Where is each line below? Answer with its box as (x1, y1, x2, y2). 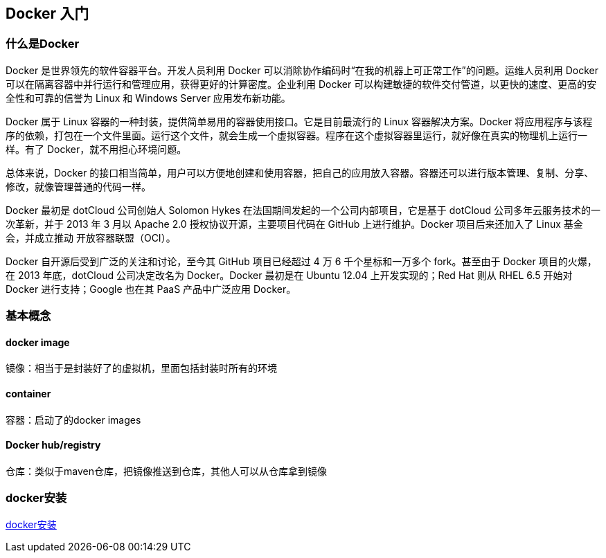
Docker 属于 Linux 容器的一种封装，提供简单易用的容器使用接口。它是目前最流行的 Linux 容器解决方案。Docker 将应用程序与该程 (6, 115, 593, 127)
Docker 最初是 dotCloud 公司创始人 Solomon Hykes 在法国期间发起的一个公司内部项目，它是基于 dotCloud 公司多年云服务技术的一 (6, 204, 601, 216)
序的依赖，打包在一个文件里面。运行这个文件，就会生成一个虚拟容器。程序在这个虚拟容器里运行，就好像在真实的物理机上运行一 (6, 129, 587, 141)
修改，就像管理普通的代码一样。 (6, 180, 151, 192)
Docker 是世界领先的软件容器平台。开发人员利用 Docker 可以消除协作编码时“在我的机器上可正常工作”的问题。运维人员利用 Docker (6, 64, 598, 76)
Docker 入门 (6, 5, 89, 22)
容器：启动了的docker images (6, 413, 141, 426)
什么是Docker (6, 37, 80, 51)
